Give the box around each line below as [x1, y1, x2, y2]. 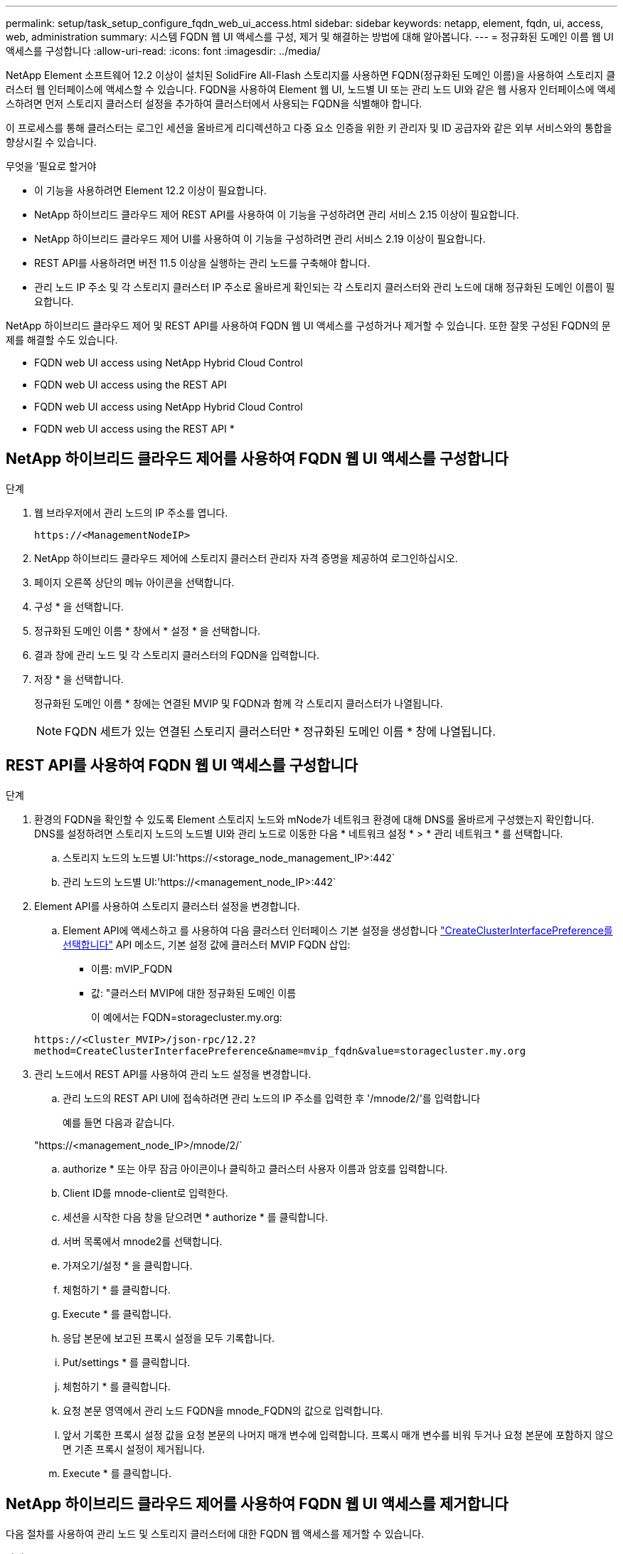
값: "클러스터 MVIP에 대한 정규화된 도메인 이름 [91, 986, 297, 999]
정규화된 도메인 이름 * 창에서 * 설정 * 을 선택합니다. [34, 624, 261, 637]
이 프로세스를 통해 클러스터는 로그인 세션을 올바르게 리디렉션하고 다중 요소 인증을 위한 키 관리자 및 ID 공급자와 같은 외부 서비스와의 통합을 [6, 122, 612, 134]
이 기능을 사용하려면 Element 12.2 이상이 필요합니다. [34, 184, 267, 196]
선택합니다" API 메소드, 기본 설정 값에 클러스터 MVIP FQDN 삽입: [63, 938, 351, 951]
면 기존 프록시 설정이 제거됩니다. [63, 1442, 206, 1455]
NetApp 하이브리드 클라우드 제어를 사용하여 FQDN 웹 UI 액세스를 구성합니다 [6, 450, 508, 468]
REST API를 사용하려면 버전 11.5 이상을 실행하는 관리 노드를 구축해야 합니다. [34, 257, 371, 269]
